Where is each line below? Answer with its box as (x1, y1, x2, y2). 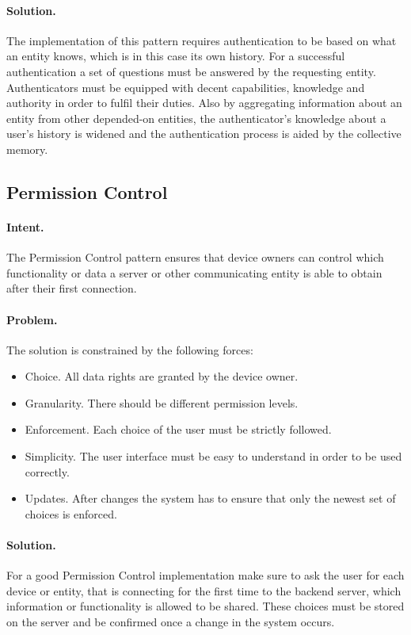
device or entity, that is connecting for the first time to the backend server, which (6, 582, 401, 599)
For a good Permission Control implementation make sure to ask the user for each (6, 567, 405, 583)
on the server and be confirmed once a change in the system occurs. (6, 614, 335, 630)
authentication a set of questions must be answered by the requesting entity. (6, 63, 376, 79)
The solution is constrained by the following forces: (6, 341, 253, 358)
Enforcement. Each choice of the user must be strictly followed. (25, 421, 332, 438)
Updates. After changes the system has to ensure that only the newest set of (25, 490, 396, 507)
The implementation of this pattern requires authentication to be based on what (6, 32, 397, 48)
